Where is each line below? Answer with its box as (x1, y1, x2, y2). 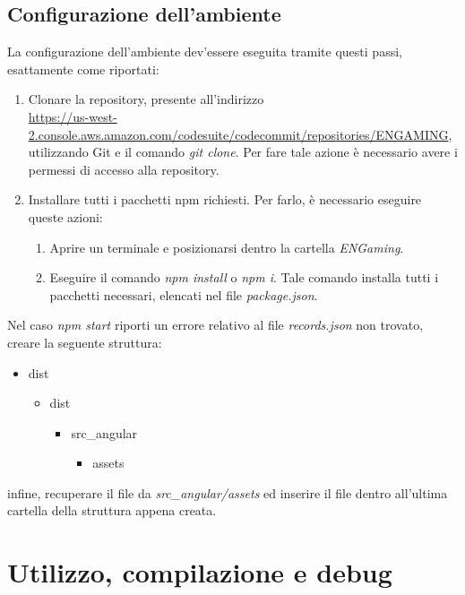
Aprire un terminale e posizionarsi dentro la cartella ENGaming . (49, 237, 404, 256)
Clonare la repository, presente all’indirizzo (28, 90, 264, 108)
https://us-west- (28, 107, 117, 125)
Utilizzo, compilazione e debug (7, 554, 392, 591)
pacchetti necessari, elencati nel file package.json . (49, 285, 318, 304)
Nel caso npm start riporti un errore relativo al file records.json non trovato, (7, 315, 424, 334)
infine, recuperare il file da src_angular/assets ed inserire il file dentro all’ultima (7, 483, 448, 502)
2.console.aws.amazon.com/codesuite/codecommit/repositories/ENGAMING (28, 125, 449, 143)
